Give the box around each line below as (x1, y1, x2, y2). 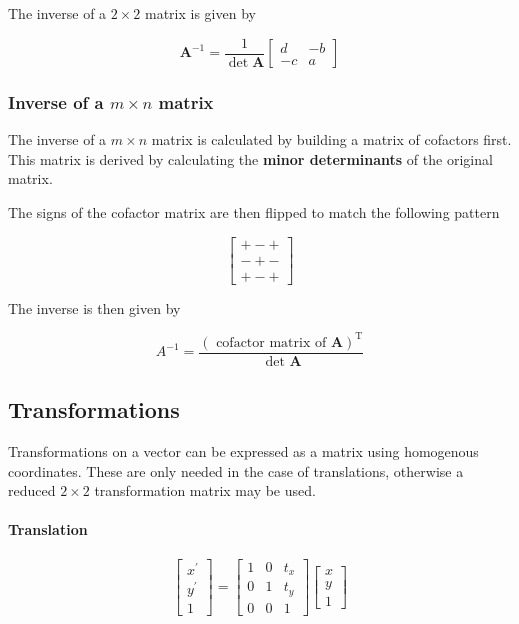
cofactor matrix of (216, 335, 327, 350)
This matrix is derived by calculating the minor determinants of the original (8, 148, 493, 169)
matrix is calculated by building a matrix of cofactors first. (151, 129, 512, 150)
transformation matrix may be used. (94, 480, 316, 501)
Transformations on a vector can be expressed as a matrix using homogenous (8, 441, 479, 462)
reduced (8, 480, 56, 501)
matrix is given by (144, 3, 256, 23)
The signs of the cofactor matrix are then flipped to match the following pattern (8, 202, 500, 223)
